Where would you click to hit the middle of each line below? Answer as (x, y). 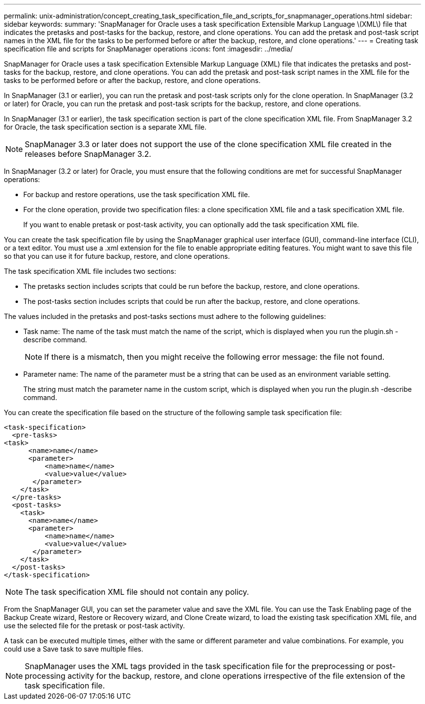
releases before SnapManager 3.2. (88, 154)
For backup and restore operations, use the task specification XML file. (137, 194)
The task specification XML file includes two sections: (90, 271)
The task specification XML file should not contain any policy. (137, 592)
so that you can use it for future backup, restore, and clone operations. (117, 256)
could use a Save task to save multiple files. (74, 649)
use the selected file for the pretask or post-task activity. (95, 626)
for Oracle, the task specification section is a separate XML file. (105, 127)
